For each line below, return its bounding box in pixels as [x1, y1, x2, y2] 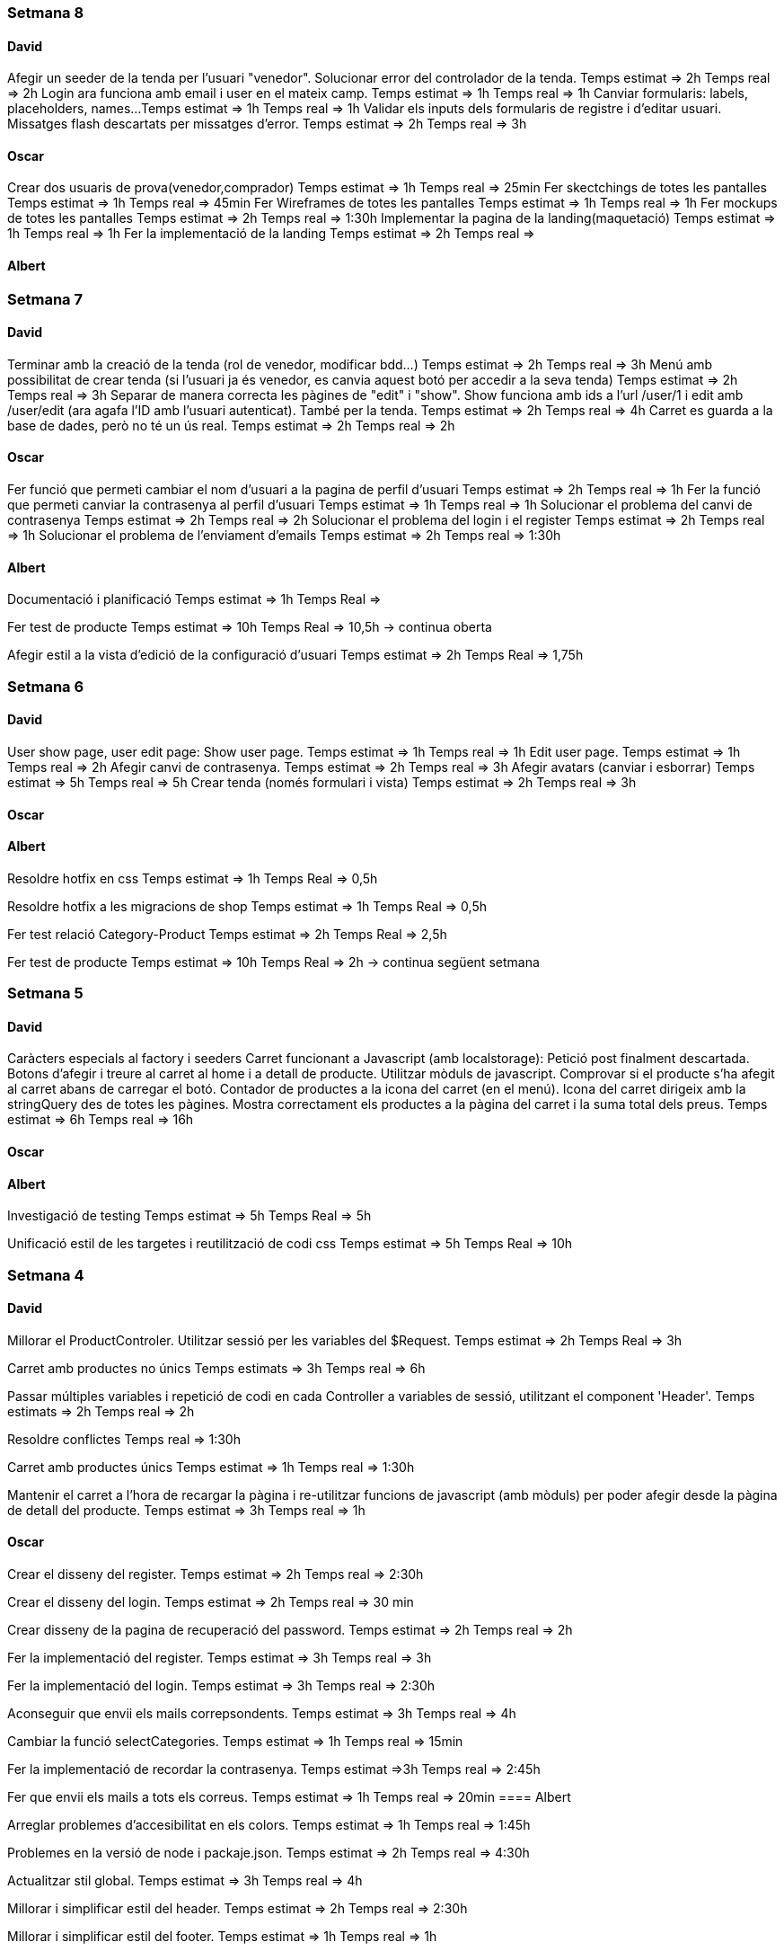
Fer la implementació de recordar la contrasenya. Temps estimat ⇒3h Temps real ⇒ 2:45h [7, 1760, 541, 1777]
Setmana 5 [7, 984, 84, 1003]
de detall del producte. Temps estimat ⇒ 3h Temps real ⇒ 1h [7, 1502, 366, 1518]
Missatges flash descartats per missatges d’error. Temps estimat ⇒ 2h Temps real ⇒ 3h [7, 116, 527, 132]
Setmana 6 [7, 677, 84, 696]
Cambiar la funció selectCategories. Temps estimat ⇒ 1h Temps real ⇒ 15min [7, 1733, 463, 1749]
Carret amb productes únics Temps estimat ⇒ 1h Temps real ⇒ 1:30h [7, 1459, 415, 1475]
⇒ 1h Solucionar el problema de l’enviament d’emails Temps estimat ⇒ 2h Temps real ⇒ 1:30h [7, 528, 561, 544]
